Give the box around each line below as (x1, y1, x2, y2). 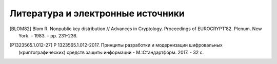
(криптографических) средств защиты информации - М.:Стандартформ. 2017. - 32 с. (18, 49, 204, 55)
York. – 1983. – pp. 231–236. (18, 32, 78, 38)
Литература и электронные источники (9, 8, 185, 19)
